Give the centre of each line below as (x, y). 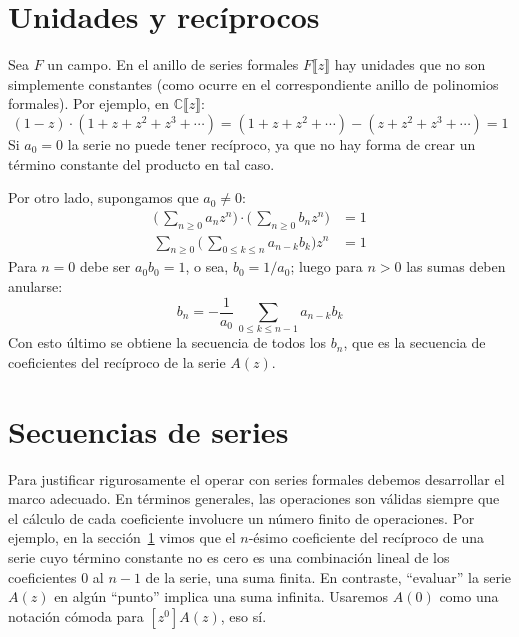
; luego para (326, 266)
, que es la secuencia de (414, 342)
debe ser (105, 266)
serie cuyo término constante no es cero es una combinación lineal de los (229, 557)
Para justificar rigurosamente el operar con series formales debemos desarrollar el (256, 478)
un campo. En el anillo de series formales (173, 64)
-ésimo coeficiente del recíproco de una (366, 537)
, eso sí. (243, 615)
